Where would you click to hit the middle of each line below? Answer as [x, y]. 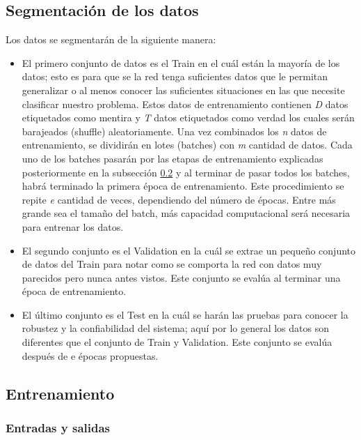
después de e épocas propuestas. [90, 355]
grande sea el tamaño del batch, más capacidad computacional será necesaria [186, 213]
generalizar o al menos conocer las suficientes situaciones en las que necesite [183, 90]
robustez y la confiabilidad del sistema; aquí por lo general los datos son [175, 328]
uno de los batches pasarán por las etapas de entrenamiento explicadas [173, 158]
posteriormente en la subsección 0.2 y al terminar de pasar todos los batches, [186, 172]
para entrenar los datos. [73, 226]
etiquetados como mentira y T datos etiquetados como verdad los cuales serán [188, 117]
